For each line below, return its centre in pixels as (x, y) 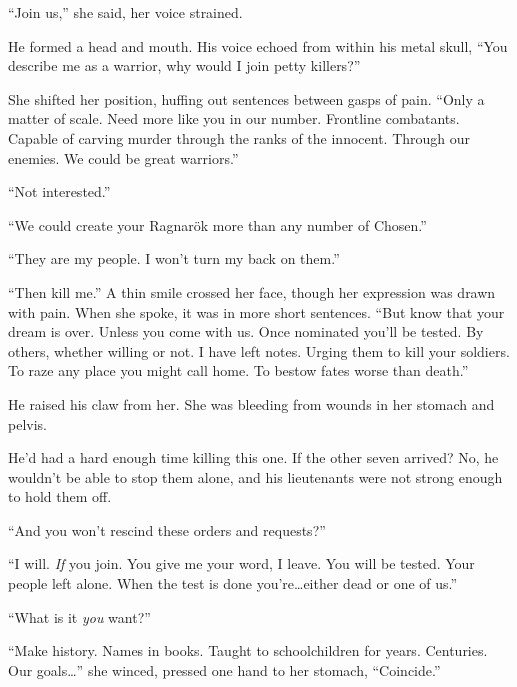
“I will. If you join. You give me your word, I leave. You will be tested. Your (241, 563)
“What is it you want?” (79, 616)
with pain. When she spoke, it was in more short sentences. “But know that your (256, 311)
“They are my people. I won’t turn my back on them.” (174, 258)
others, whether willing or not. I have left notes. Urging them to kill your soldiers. (259, 350)
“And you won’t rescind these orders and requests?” (167, 529)
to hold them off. (60, 496)
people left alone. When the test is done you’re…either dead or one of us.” (233, 583)
